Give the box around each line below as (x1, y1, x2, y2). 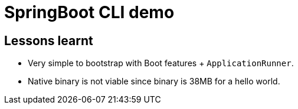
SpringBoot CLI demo (4, 2, 175, 22)
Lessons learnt (4, 33, 93, 48)
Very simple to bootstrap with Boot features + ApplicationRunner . (28, 58, 294, 69)
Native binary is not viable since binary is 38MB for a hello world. (28, 76, 280, 87)
